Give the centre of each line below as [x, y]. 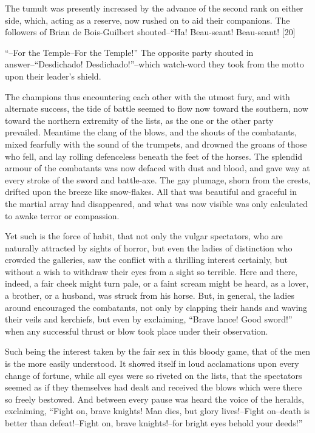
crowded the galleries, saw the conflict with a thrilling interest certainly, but [146, 260]
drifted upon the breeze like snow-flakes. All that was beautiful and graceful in [151, 192]
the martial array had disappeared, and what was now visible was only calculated [157, 203]
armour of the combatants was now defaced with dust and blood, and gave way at [157, 168]
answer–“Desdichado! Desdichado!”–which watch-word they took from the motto [154, 64]
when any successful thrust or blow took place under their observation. [137, 331]
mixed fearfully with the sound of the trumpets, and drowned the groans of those [156, 144]
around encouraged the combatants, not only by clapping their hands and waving [156, 307]
